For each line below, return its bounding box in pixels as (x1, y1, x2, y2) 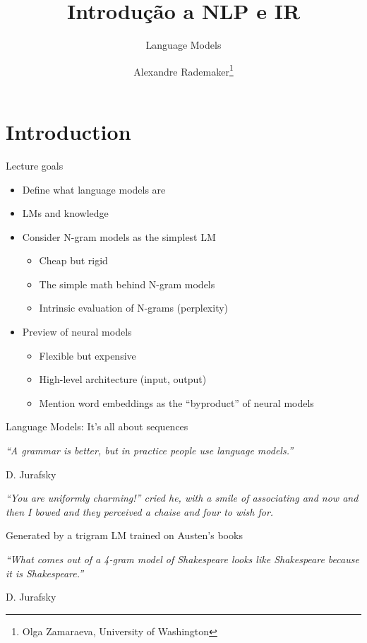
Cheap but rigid (39, 253, 108, 268)
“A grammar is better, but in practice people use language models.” (6, 443, 294, 458)
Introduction (6, 117, 131, 146)
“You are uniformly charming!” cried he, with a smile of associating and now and (6, 490, 359, 505)
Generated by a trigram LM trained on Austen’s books (6, 528, 243, 543)
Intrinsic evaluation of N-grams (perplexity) (39, 300, 229, 315)
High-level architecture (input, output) (39, 372, 207, 387)
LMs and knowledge (22, 206, 109, 220)
